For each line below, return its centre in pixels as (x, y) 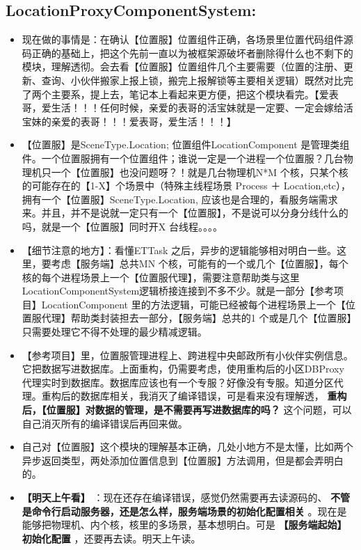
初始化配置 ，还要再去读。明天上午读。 (111, 538)
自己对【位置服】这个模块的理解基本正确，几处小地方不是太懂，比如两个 (187, 447)
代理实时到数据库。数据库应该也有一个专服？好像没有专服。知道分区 (178, 382)
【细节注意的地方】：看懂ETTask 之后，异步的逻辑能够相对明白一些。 (179, 250)
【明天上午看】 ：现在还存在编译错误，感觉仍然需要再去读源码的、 (175, 497)
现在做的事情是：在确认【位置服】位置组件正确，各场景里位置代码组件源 (187, 39)
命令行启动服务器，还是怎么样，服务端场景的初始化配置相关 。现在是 (189, 511)
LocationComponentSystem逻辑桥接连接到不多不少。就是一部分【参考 (178, 291)
